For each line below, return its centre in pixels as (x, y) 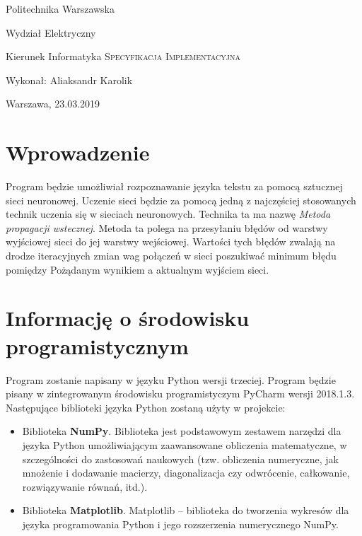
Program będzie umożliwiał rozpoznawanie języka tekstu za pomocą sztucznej (174, 186)
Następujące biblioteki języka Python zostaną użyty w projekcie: (146, 407)
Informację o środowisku (128, 318)
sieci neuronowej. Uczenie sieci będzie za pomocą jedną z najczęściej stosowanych (181, 200)
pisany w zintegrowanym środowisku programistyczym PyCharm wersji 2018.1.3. (180, 394)
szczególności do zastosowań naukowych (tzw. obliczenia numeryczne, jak (180, 459)
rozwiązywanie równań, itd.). (85, 486)
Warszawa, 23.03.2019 (53, 104)
